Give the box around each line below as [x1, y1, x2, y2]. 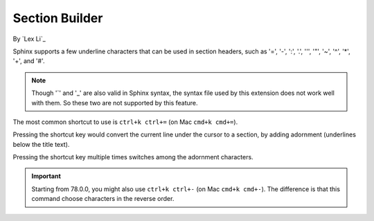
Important [31, 172, 62, 180]
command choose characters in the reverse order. [31, 195, 175, 203]
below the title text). [12, 140, 70, 148]
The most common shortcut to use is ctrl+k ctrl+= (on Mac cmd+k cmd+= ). [12, 118, 238, 126]
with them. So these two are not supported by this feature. [31, 98, 198, 107]
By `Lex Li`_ [12, 35, 46, 43]
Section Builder [12, 10, 103, 26]
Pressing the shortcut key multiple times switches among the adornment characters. [12, 153, 253, 161]
